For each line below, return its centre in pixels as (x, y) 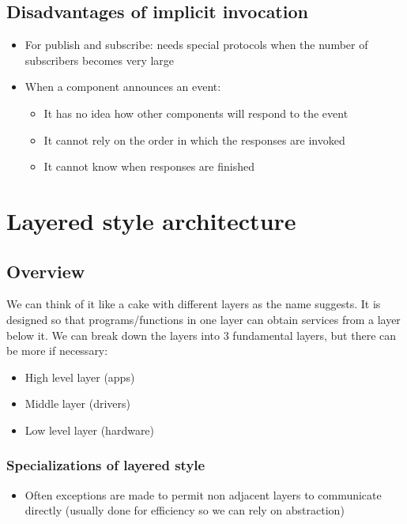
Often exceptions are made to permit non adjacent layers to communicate (203, 494)
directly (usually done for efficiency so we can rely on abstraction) (185, 510)
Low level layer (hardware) (90, 430)
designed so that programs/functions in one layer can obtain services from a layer (203, 319)
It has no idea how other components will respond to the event (196, 113)
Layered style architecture (151, 220)
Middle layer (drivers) (78, 403)
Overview (46, 271)
